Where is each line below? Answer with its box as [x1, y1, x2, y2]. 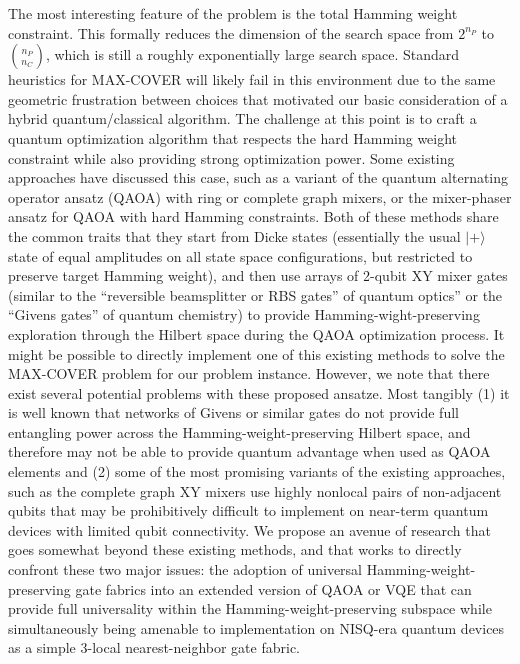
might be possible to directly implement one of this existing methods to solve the [8, 343, 505, 364]
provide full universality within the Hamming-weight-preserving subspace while [8, 598, 492, 619]
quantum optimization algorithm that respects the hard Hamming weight [8, 127, 458, 148]
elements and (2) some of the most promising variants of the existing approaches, [8, 461, 506, 482]
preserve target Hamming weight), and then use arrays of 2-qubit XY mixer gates [8, 265, 508, 286]
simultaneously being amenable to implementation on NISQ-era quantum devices [8, 617, 505, 638]
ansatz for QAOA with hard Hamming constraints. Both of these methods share [8, 206, 499, 227]
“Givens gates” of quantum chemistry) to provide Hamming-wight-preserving [8, 304, 480, 325]
